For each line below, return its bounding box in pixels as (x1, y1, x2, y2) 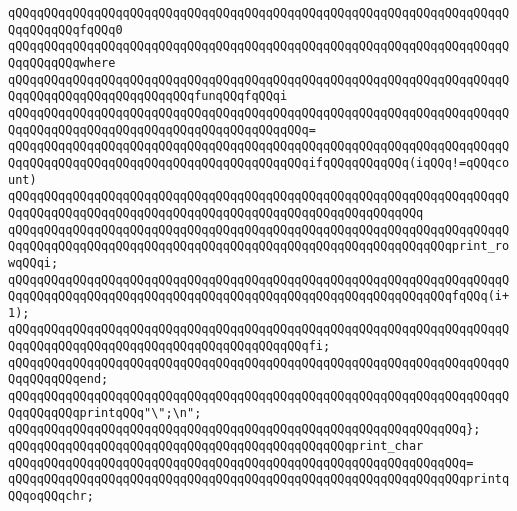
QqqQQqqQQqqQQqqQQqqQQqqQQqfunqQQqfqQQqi (8, 89, 288, 104)
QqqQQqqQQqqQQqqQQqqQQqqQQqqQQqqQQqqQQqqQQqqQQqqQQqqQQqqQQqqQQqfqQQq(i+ (8, 289, 510, 304)
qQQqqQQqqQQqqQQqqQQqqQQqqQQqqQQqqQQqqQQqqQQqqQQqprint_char (8, 439, 424, 454)
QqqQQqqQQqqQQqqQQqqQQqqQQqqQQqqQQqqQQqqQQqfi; (8, 339, 331, 354)
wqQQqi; (8, 255, 59, 270)
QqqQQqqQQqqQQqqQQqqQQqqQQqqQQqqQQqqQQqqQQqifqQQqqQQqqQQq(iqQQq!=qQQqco (8, 155, 510, 170)
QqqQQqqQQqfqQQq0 (8, 22, 123, 37)
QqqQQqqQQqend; (8, 372, 109, 387)
